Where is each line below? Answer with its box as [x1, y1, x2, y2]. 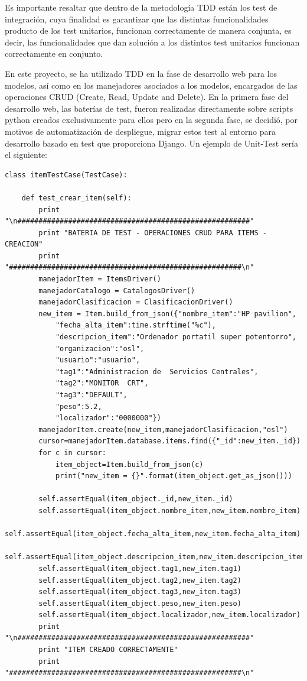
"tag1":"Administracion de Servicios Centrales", [55, 367, 259, 376]
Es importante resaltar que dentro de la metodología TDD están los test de [5, 1, 277, 13]
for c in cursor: [38, 448, 106, 457]
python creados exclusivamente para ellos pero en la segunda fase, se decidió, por [5, 113, 298, 126]
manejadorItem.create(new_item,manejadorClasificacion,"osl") [38, 425, 288, 434]
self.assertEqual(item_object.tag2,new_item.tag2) [38, 576, 241, 585]
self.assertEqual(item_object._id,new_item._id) [38, 495, 233, 504]
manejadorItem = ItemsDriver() [38, 275, 161, 284]
